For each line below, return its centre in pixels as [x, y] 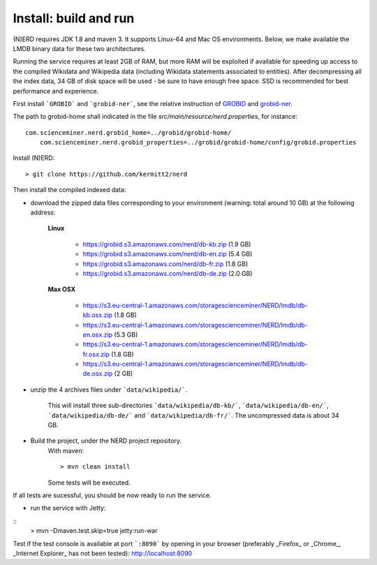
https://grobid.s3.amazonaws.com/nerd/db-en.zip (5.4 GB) [168, 254]
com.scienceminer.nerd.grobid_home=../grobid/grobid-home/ [128, 132]
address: [43, 212]
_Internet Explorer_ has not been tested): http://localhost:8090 [103, 553]
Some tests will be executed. [89, 483]
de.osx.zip [98, 374]
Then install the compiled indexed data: [69, 190]
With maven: [66, 450]
